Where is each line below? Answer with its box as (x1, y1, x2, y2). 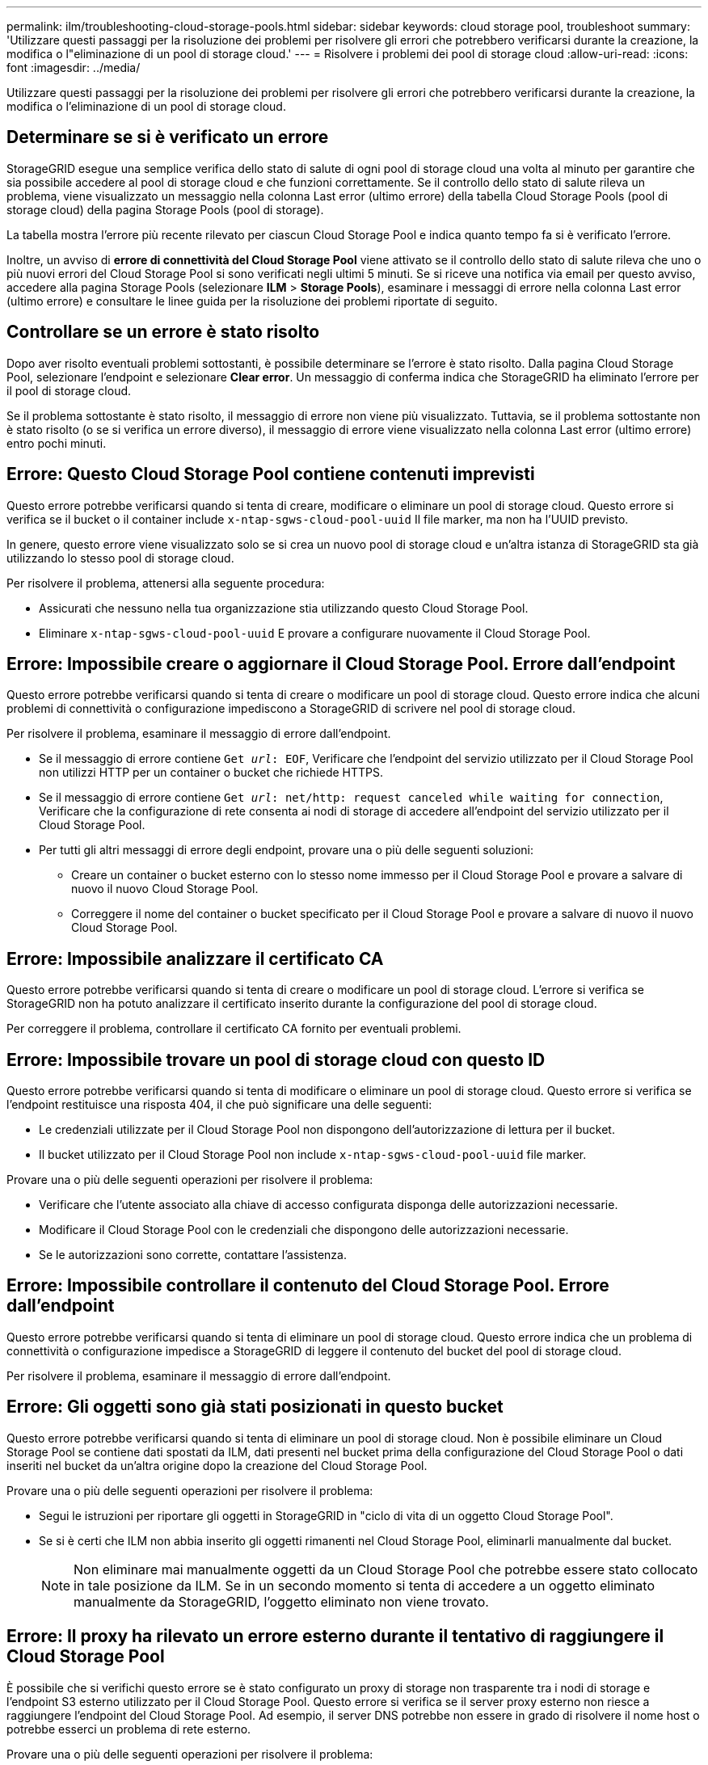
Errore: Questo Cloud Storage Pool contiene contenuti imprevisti (6, 464, 535, 485)
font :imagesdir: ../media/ (6, 61, 141, 74)
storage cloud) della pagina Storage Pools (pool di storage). (6, 202, 324, 217)
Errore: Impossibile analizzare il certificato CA (6, 948, 384, 969)
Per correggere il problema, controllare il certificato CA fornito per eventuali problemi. (6, 1022, 461, 1036)
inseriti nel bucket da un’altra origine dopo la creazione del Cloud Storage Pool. (6, 1458, 428, 1472)
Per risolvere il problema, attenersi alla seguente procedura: (6, 575, 325, 590)
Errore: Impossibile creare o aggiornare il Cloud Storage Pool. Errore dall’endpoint (6, 653, 676, 674)
